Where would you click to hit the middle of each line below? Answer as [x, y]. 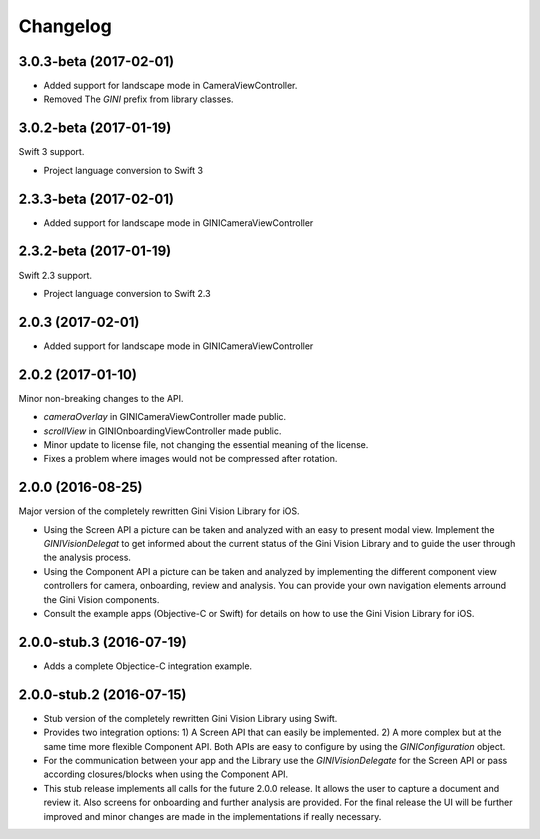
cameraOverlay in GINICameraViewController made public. [165, 417]
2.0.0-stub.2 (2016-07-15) [102, 694]
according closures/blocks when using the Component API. [166, 774]
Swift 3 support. [51, 152]
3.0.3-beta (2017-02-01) [96, 61]
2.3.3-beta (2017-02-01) [96, 198]
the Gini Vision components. [101, 599]
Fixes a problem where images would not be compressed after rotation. [190, 459]
